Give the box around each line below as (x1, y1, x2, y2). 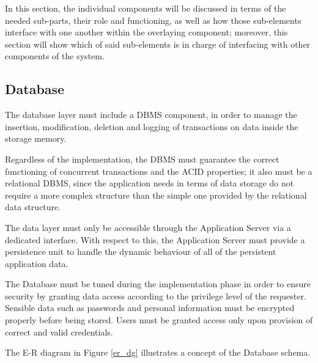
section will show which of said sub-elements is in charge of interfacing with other (5, 37, 311, 50)
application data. (5, 257, 68, 269)
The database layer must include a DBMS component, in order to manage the (5, 108, 297, 121)
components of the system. (5, 50, 105, 62)
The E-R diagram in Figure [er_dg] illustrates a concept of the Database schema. (5, 346, 311, 359)
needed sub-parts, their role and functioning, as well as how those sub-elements (5, 13, 301, 26)
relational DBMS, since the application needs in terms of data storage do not (5, 177, 294, 189)
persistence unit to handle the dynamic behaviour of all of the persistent (5, 245, 276, 258)
